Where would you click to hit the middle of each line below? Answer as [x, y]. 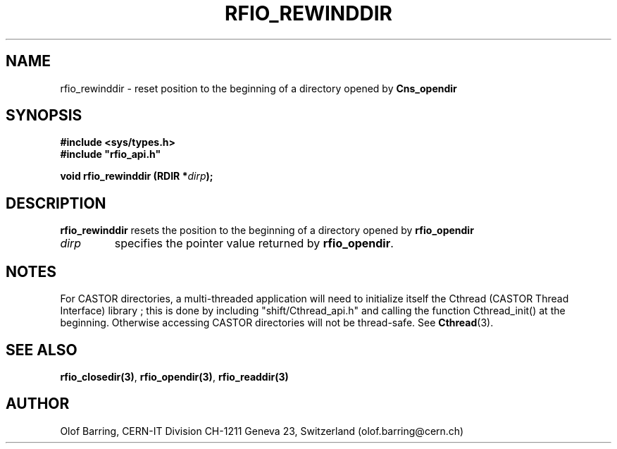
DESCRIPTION [56, 203]
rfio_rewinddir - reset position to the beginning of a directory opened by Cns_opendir [258, 88]
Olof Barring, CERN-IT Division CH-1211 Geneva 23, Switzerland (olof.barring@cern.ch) [262, 431]
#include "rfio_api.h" [111, 154]
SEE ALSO [42, 350]
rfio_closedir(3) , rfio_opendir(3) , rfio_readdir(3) [174, 376]
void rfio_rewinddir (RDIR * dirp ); [137, 176]
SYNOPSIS [44, 116]
